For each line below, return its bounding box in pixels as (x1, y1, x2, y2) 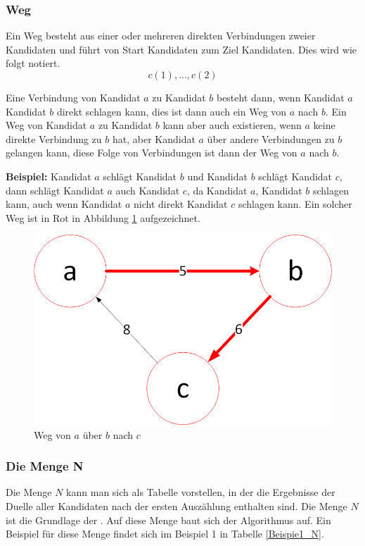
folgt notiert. (6, 56, 60, 70)
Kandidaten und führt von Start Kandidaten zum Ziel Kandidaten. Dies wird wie (6, 42, 357, 56)
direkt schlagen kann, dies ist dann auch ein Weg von (56, 104, 287, 118)
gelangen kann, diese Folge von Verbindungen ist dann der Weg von (6, 145, 297, 160)
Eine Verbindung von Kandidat (6, 90, 141, 104)
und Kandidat (187, 168, 248, 183)
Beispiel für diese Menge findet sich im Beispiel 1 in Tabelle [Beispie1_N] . (6, 526, 324, 541)
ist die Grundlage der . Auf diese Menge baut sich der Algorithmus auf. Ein (6, 512, 331, 527)
